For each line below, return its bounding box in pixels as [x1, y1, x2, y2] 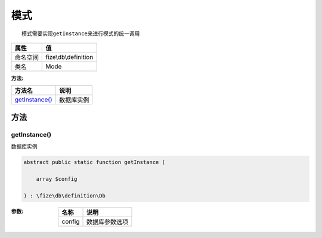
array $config [36, 175, 78, 182]
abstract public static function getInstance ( [23, 159, 165, 166]
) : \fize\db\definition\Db [23, 192, 106, 199]
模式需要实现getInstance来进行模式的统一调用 [21, 30, 140, 37]
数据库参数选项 [86, 218, 129, 226]
